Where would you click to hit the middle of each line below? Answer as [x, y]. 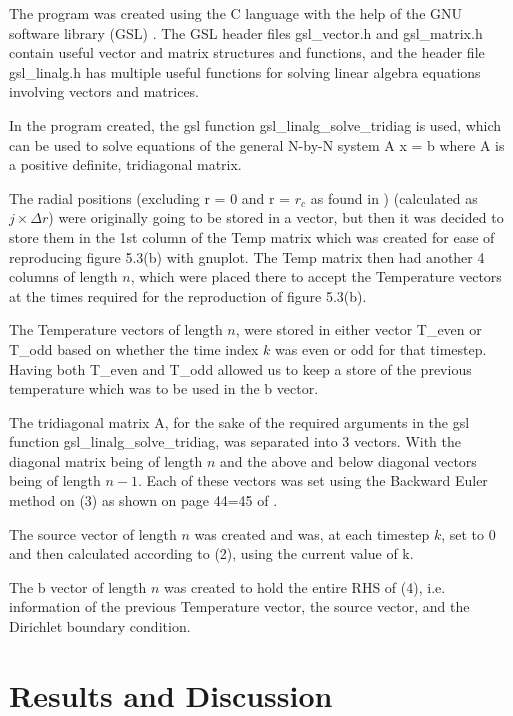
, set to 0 [468, 533]
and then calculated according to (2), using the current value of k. [211, 553]
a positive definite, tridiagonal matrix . [125, 164]
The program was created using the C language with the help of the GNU [236, 13]
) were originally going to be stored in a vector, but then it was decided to [276, 217]
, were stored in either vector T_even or [358, 329]
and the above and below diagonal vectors [348, 460]
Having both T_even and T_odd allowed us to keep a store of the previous [240, 368]
